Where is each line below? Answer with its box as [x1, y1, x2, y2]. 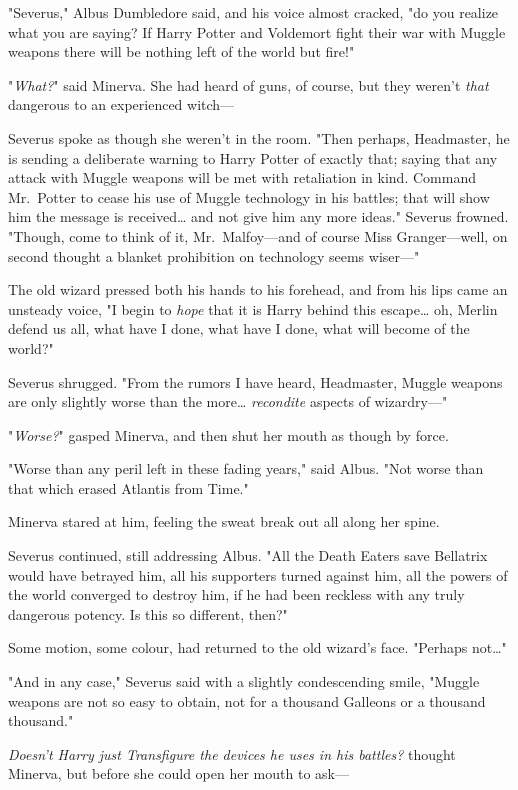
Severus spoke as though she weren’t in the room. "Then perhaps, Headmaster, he [8, 127, 510, 148]
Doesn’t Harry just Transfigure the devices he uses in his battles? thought [8, 743, 456, 764]
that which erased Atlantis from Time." [8, 477, 249, 498]
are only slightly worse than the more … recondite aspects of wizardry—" [8, 391, 448, 412]
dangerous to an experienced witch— [8, 94, 235, 115]
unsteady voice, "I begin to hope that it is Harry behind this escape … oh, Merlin [8, 298, 498, 319]
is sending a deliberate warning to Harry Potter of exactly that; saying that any [8, 147, 498, 168]
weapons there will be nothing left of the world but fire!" [8, 41, 355, 62]
